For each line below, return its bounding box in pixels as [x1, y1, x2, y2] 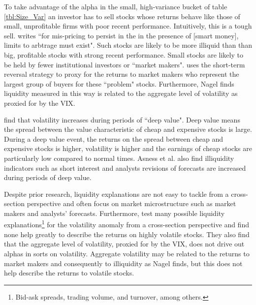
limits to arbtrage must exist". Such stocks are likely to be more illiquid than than [4, 40, 252, 50]
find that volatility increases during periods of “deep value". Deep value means [4, 114, 240, 124]
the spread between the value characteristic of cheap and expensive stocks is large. [4, 124, 252, 134]
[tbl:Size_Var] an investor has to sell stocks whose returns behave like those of [4, 11, 240, 21]
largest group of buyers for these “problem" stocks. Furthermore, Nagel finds [4, 78, 234, 89]
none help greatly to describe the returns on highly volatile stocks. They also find [4, 229, 250, 239]
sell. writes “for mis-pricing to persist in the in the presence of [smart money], [4, 30, 239, 40]
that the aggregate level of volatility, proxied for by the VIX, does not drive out [4, 239, 245, 249]
